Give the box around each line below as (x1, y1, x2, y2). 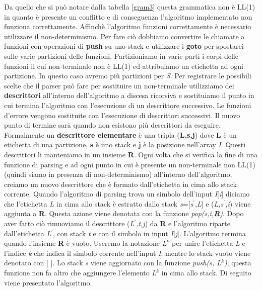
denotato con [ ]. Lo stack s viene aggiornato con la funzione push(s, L (4, 257, 222, 268)
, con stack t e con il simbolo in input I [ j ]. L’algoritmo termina (53, 228, 246, 238)
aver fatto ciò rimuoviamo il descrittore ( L (4, 218, 135, 229)
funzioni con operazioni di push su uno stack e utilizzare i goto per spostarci (4, 41, 244, 51)
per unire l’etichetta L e (171, 238, 245, 248)
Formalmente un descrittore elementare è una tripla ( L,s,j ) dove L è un (4, 129, 237, 140)
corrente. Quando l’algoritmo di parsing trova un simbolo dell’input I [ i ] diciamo (4, 188, 250, 199)
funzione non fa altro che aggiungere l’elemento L (4, 267, 157, 278)
